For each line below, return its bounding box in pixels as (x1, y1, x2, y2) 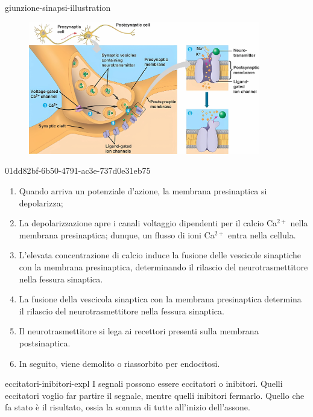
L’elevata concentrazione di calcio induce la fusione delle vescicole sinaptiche (19, 249, 301, 261)
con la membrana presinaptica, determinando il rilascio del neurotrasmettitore (19, 260, 308, 273)
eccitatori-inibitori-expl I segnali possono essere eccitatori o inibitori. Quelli (5, 377, 283, 390)
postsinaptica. (19, 336, 71, 349)
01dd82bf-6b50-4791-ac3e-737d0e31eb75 (5, 164, 151, 177)
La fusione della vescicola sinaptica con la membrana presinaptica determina (19, 293, 302, 305)
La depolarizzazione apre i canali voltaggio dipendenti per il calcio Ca (19, 217, 277, 229)
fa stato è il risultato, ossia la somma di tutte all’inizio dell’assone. (5, 401, 250, 413)
